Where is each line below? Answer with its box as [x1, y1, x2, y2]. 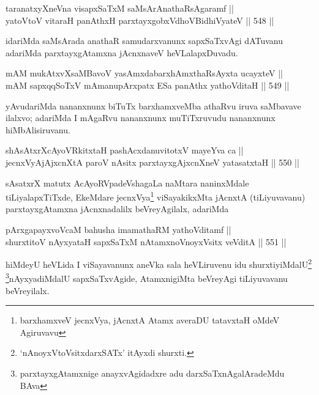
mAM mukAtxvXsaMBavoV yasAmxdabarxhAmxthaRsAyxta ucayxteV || [6, 67, 283, 79]
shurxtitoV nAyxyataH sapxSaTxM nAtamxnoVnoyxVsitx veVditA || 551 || [6, 235, 287, 248]
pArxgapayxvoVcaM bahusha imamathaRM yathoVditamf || [6, 223, 231, 235]
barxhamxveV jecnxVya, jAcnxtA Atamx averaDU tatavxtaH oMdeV [20, 314, 280, 327]
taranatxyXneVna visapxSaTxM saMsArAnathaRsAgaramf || [6, 2, 234, 14]
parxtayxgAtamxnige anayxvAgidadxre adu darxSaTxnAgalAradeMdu [20, 367, 285, 380]
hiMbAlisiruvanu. [6, 123, 70, 136]
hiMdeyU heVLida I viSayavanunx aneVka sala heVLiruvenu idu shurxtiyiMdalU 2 [6, 256, 312, 270]
